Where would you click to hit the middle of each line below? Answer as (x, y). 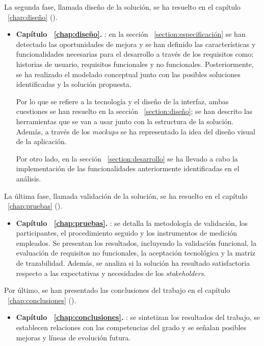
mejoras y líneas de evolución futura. (73, 337)
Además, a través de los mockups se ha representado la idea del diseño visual (136, 131)
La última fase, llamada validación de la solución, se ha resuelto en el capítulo (126, 195)
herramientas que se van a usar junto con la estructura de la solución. (125, 121)
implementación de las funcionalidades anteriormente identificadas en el (128, 168)
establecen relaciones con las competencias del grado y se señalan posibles (131, 327)
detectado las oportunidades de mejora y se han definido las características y (136, 44)
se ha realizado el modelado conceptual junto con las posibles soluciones (128, 74)
